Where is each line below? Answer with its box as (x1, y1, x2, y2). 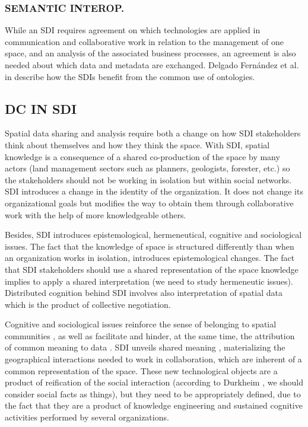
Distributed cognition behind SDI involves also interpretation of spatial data (5, 286, 282, 299)
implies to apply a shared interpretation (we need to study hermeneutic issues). (5, 275, 293, 287)
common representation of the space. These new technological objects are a (5, 364, 278, 377)
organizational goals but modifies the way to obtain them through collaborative (5, 196, 294, 209)
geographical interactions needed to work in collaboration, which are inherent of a (5, 353, 302, 365)
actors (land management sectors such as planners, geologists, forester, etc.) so (5, 162, 290, 174)
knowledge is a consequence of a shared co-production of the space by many (5, 150, 280, 162)
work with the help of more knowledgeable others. (5, 208, 186, 221)
